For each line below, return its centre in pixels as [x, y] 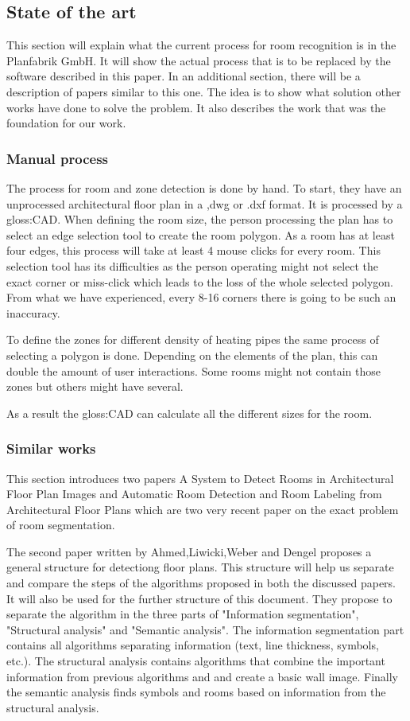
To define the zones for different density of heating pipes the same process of [193, 339]
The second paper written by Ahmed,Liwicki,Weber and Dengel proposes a [189, 551]
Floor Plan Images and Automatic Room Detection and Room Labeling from [194, 494]
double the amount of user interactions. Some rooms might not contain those [193, 370]
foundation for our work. [66, 123]
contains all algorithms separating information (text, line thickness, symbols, [193, 645]
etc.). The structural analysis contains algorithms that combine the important [196, 661]
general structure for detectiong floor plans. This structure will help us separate [200, 567]
